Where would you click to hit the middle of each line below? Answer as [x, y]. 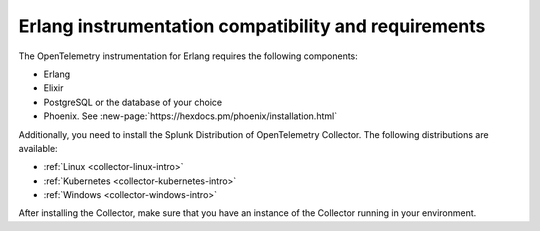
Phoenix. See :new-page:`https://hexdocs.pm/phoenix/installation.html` [190, 116]
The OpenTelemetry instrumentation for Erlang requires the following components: [188, 56]
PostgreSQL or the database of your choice [133, 102]
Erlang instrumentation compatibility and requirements [252, 26]
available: [38, 148]
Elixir [53, 88]
